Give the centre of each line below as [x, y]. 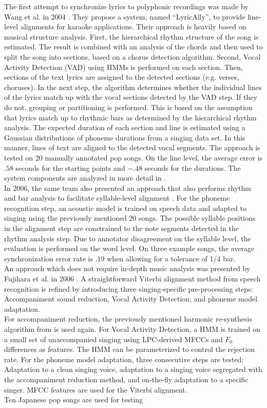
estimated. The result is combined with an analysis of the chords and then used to [133, 47]
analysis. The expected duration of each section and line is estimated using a [125, 127]
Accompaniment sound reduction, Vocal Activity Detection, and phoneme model [131, 299]
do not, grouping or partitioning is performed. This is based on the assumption [128, 107]
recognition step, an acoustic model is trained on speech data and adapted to [126, 208]
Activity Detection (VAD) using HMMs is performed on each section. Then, [123, 67]
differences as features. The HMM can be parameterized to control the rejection [130, 349]
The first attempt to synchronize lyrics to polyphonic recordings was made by [126, 6]
